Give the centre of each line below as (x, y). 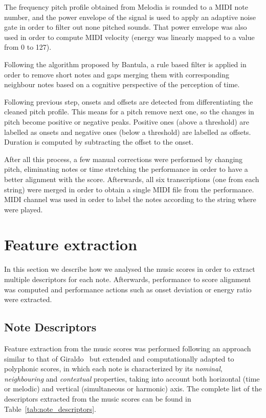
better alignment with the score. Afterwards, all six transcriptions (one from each (132, 179)
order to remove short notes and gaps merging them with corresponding (117, 74)
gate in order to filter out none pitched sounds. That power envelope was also (126, 27)
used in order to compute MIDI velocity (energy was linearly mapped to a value (129, 37)
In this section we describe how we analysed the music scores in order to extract (130, 269)
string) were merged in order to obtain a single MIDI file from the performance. (129, 189)
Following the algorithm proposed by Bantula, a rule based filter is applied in (125, 64)
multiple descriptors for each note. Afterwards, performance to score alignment (128, 279)
